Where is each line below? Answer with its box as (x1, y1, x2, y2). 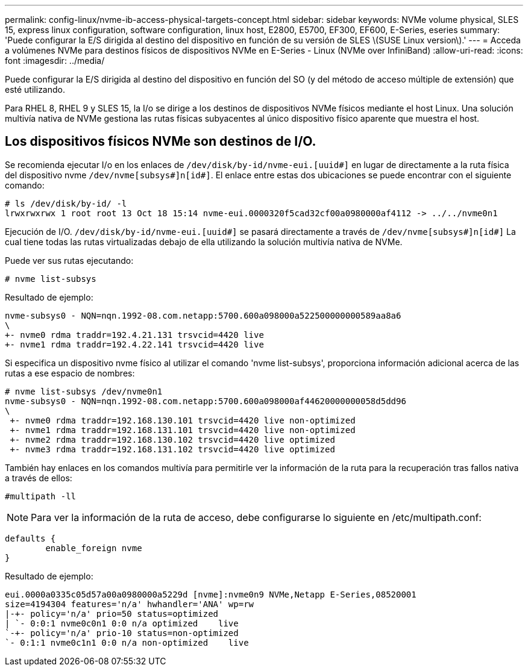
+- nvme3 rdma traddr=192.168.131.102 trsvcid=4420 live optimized (10, 444, 335, 454)
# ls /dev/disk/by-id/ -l (5, 198, 127, 208)
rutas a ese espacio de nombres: (5, 367, 135, 378)
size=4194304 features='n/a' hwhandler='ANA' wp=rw (5, 599, 254, 609)
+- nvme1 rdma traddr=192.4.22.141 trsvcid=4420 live (5, 339, 264, 349)
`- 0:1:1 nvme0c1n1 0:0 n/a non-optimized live (5, 637, 249, 648)
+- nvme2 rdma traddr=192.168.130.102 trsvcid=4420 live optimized (10, 434, 335, 445)
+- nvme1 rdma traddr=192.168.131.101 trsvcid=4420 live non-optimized (10, 425, 356, 435)
